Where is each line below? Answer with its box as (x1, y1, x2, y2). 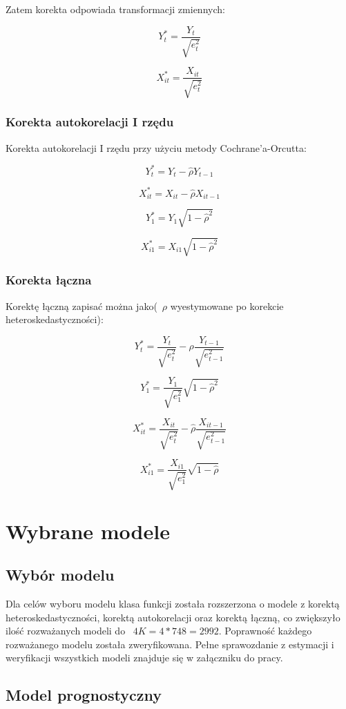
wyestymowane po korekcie (170, 298, 284, 313)
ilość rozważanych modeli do (6, 623, 126, 638)
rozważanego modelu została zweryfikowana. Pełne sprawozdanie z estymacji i (6, 637, 334, 651)
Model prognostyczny (6, 684, 162, 706)
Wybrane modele (6, 516, 170, 545)
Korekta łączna (6, 271, 92, 289)
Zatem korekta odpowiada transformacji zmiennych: (6, 2, 225, 16)
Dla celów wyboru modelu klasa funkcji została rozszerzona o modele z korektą (6, 596, 340, 611)
